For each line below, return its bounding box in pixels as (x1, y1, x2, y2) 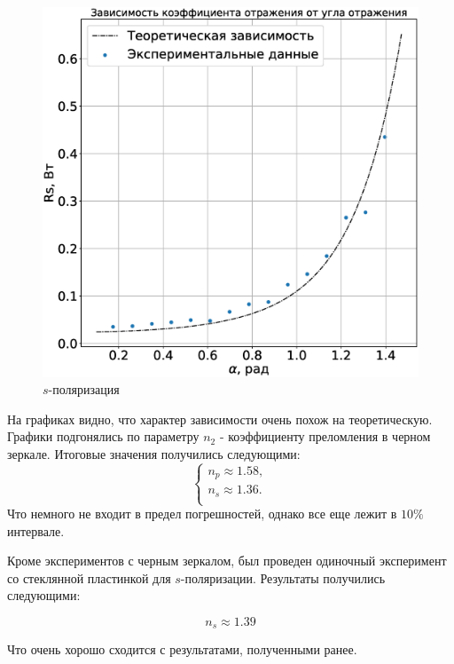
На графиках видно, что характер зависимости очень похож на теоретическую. (7, 409, 433, 428)
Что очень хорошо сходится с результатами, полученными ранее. (7, 640, 357, 659)
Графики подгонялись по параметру (7, 427, 200, 446)
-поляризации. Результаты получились (180, 568, 386, 587)
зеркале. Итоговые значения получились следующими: (7, 444, 301, 462)
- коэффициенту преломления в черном (219, 427, 431, 446)
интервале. (7, 521, 65, 540)
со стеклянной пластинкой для (7, 568, 171, 587)
